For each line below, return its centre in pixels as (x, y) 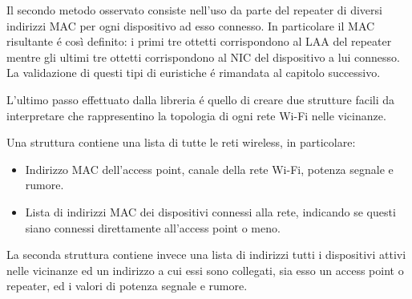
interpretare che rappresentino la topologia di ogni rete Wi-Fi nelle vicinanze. (196, 115)
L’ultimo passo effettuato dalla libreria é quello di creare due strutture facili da (201, 99)
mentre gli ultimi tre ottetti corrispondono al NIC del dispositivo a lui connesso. (203, 57)
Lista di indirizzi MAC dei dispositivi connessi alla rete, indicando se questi (210, 211)
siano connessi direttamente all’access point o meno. (153, 227)
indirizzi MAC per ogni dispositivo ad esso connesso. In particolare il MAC (191, 25)
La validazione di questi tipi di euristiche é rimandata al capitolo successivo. (194, 73)
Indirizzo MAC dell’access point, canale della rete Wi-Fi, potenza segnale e (209, 169)
